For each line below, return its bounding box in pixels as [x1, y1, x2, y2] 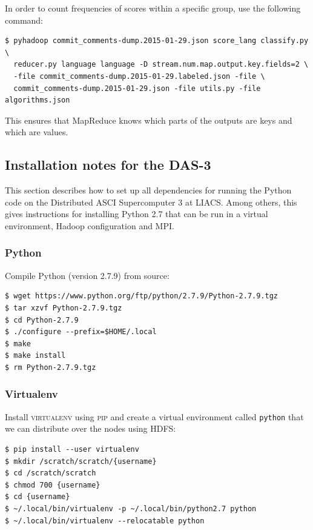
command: [5, 13, 43, 26]
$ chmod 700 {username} [5, 480, 100, 489]
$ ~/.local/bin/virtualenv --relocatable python [5, 516, 205, 525]
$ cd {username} [5, 492, 70, 501]
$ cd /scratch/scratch [5, 469, 96, 478]
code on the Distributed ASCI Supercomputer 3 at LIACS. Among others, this [5, 195, 297, 208]
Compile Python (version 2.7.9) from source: [5, 269, 170, 281]
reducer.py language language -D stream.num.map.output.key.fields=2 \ [13, 60, 309, 69]
